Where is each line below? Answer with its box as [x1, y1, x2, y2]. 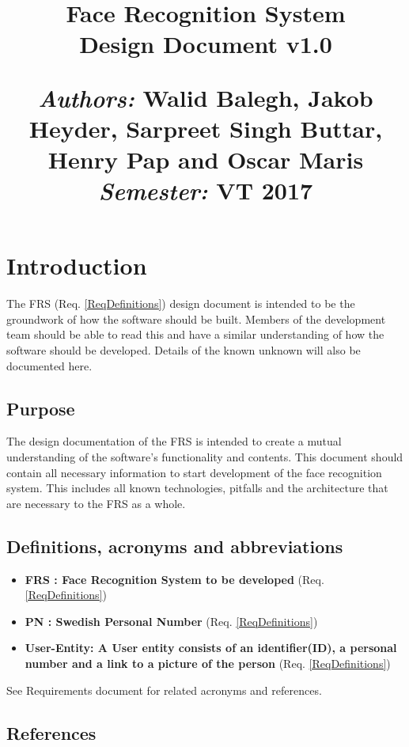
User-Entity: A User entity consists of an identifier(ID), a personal [25, 639, 397, 656]
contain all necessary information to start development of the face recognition [6, 464, 382, 480]
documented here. [6, 357, 93, 373]
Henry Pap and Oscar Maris [47, 142, 364, 175]
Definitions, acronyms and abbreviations [6, 533, 343, 558]
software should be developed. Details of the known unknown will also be [6, 342, 361, 358]
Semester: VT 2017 [98, 174, 313, 207]
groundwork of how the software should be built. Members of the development [6, 310, 386, 327]
